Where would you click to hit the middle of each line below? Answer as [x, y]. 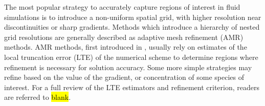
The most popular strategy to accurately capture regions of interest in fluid [122, 7]
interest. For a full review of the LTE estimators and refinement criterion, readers [132, 87]
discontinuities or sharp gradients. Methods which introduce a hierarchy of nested [132, 27]
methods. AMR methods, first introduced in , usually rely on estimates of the [126, 47]
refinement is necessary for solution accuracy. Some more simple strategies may [128, 67]
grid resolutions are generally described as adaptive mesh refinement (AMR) [124, 37]
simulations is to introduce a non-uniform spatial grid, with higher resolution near [133, 17]
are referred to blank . [38, 97]
